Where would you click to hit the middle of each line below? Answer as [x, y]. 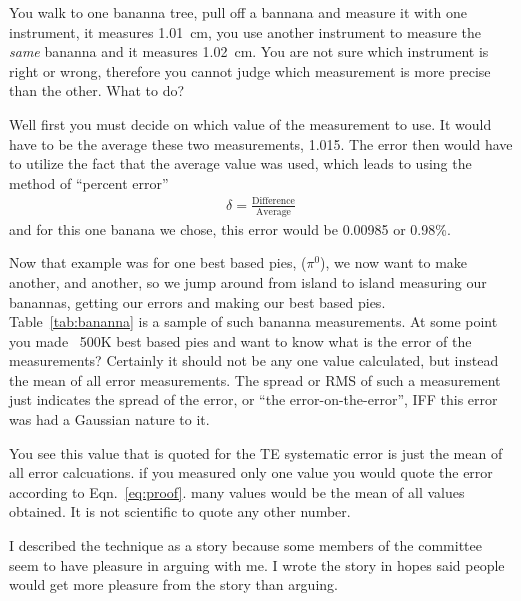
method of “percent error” [89, 182]
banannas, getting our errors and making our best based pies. [197, 301]
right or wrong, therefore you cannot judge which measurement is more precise [250, 70]
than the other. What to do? [97, 90]
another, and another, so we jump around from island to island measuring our [248, 281]
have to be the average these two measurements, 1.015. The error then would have [261, 143]
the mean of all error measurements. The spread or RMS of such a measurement [255, 379]
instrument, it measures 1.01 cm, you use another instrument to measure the [245, 31]
